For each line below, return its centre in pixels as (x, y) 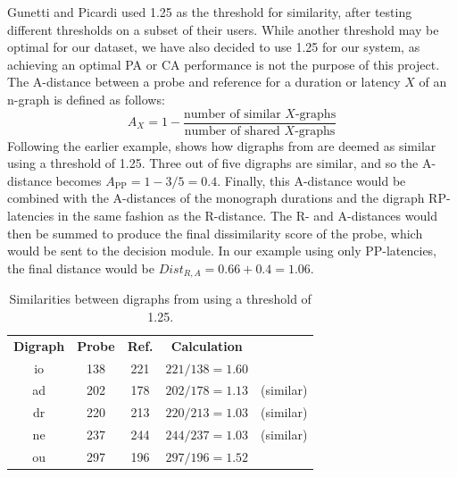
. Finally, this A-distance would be (312, 180)
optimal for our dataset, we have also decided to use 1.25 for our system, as (214, 47)
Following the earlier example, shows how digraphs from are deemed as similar (222, 145)
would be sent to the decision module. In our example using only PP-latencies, (222, 251)
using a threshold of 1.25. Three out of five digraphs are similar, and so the (213, 163)
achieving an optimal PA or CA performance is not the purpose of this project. (224, 64)
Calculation (207, 345)
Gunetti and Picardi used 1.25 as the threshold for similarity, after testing (210, 12)
